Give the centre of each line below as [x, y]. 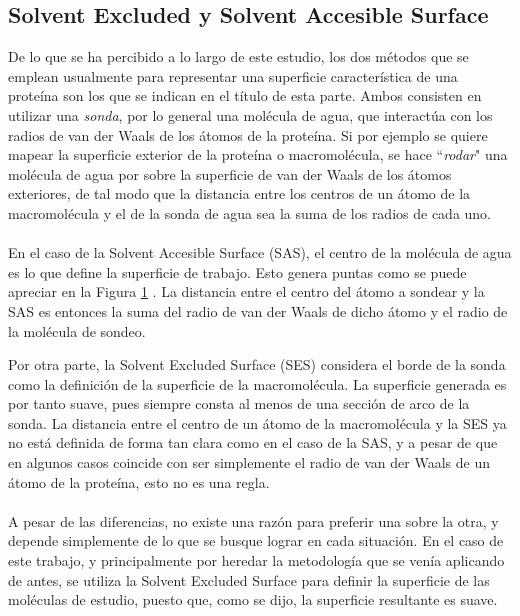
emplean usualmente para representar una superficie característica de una [233, 75]
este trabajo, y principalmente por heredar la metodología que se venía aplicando [256, 560]
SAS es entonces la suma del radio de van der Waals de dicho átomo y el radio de [258, 310]
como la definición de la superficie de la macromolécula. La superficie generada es [257, 383]
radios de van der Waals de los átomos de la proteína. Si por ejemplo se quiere [248, 134]
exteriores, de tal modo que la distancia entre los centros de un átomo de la [239, 193]
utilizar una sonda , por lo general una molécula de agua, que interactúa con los [250, 114]
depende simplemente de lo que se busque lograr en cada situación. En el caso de [256, 540]
